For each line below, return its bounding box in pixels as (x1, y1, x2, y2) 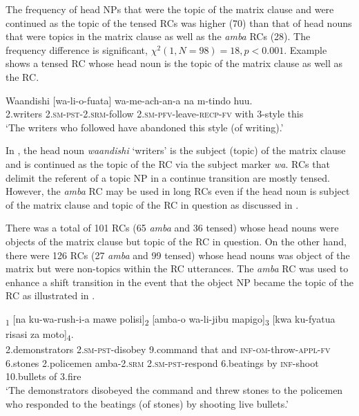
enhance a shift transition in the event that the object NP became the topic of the (6, 274, 353, 289)
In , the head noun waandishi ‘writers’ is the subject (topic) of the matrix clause (6, 143, 346, 158)
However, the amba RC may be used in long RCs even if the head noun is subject (6, 184, 350, 198)
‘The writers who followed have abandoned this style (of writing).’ (6, 120, 284, 134)
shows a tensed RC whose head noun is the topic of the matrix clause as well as (6, 56, 343, 70)
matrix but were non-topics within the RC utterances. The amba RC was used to (6, 261, 349, 276)
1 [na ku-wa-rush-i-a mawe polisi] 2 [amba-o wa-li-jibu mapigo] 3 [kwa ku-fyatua (6, 311, 336, 328)
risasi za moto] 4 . (6, 327, 74, 343)
